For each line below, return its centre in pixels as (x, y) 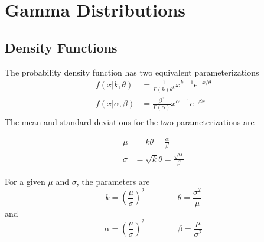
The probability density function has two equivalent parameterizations (132, 72)
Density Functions (61, 47)
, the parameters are (113, 181)
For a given (25, 181)
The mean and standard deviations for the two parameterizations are (130, 122)
